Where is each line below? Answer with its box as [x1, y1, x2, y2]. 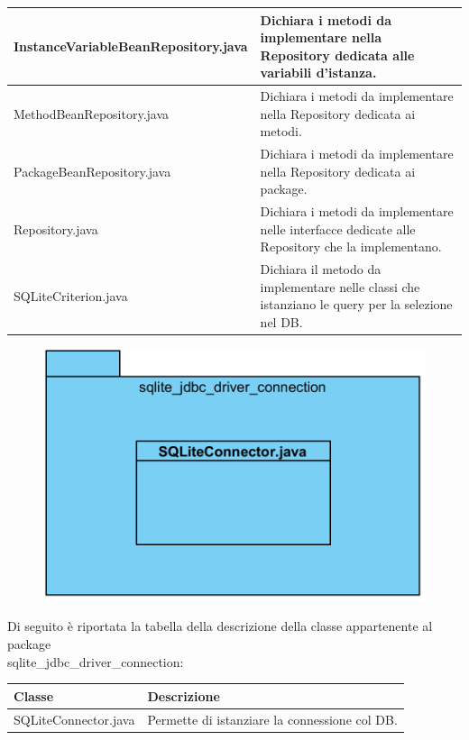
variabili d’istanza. [260, 63, 377, 82]
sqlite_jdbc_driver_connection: [7, 652, 184, 671]
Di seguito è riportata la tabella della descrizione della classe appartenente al [7, 617, 433, 635]
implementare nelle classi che [260, 277, 420, 296]
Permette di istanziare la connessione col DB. [147, 709, 398, 728]
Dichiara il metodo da [260, 260, 382, 279]
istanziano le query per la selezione [260, 295, 453, 314]
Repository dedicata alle [260, 45, 415, 64]
